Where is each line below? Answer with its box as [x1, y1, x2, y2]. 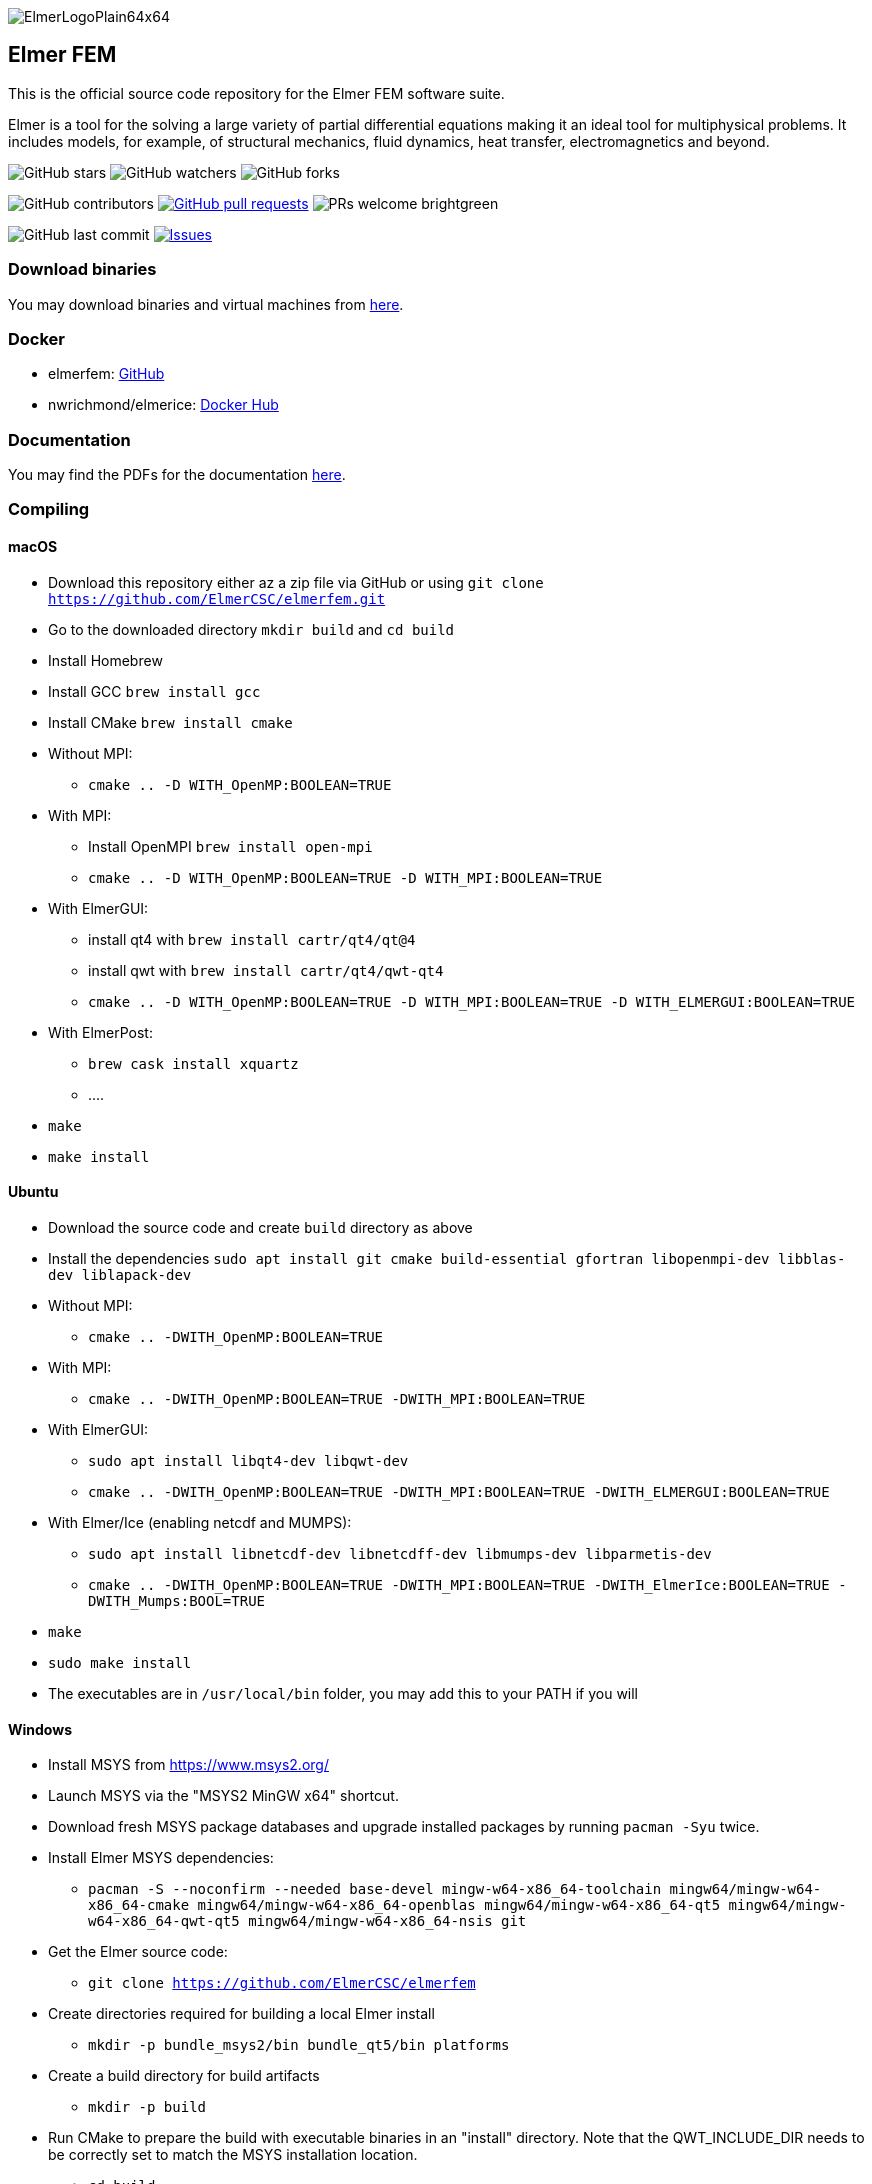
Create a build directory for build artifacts [48, 2067, 320, 2085]
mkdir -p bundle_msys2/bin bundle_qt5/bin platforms [88, 2037, 510, 2054]
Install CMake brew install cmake [48, 713, 293, 731]
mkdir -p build [88, 2099, 207, 2116]
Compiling [8, 499, 90, 520]
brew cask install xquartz [88, 1055, 299, 1072]
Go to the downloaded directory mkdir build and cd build [48, 620, 455, 638]
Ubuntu [8, 1183, 59, 1201]
